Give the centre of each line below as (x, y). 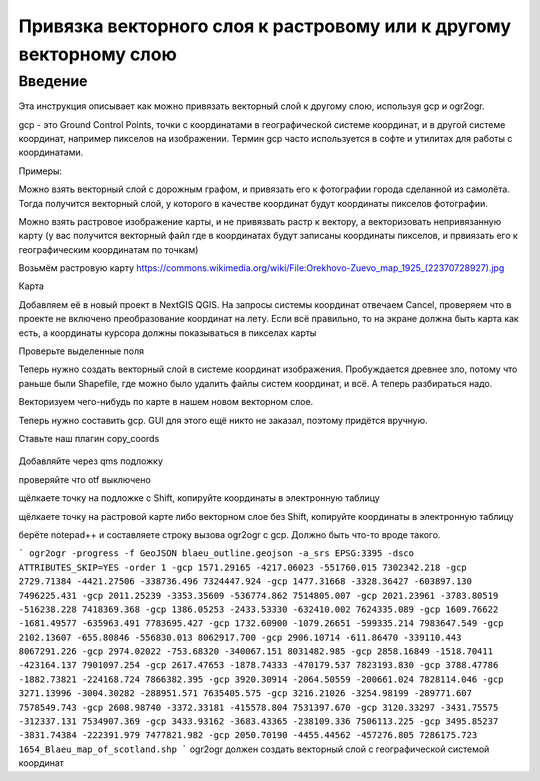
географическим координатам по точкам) (108, 249)
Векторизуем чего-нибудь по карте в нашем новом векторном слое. (166, 402)
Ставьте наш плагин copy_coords (89, 438)
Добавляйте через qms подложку (91, 461)
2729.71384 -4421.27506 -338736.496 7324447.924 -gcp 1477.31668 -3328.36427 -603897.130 (245, 581)
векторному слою (97, 54)
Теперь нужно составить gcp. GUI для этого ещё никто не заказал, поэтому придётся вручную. (223, 420)
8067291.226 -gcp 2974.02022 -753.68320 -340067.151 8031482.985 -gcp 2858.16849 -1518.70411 (256, 651)
